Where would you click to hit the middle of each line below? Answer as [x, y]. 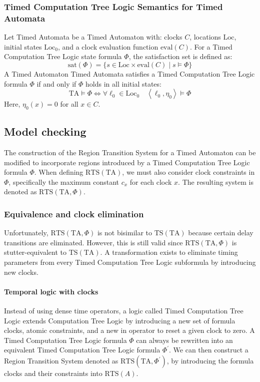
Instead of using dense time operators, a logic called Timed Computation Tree [124, 311]
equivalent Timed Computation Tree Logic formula [82, 350]
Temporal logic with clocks [51, 291]
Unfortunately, [26, 233]
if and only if [56, 83]
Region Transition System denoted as [61, 361]
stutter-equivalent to [35, 252]
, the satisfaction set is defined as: [180, 56]
